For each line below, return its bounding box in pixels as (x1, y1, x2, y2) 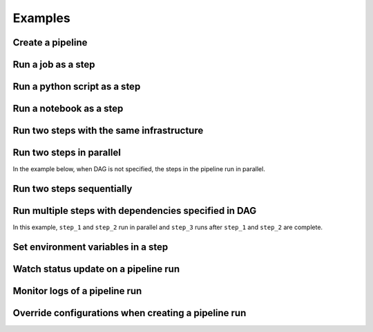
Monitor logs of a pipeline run (12, 285, 142, 297)
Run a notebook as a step (12, 103, 124, 115)
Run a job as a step (12, 59, 95, 70)
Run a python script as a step (12, 81, 141, 92)
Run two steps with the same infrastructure (12, 125, 204, 137)
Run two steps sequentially (12, 183, 133, 195)
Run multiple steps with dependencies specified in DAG (12, 204, 257, 217)
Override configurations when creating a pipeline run (12, 307, 247, 319)
